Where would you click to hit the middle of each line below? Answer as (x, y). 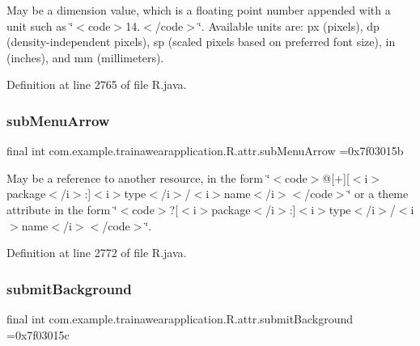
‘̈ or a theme (378, 194)
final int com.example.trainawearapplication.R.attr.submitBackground (180, 318)
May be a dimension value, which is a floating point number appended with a (199, 10)
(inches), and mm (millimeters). (85, 57)
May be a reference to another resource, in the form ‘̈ (138, 177)
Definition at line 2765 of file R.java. (97, 84)
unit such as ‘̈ (40, 25)
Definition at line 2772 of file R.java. (97, 253)
